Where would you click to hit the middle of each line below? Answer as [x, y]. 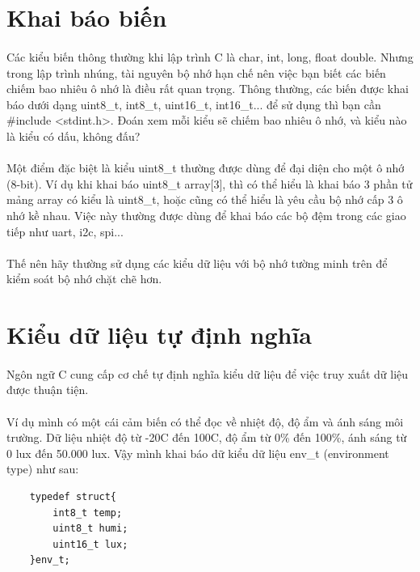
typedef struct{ [73, 497]
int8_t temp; [88, 513]
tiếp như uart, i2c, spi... [65, 231]
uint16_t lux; [90, 544]
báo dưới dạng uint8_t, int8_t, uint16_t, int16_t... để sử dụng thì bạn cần [194, 104]
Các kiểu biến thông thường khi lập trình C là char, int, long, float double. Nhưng [210, 56]
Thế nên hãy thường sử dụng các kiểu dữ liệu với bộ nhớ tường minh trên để [197, 263]
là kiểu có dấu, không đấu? [73, 136]
